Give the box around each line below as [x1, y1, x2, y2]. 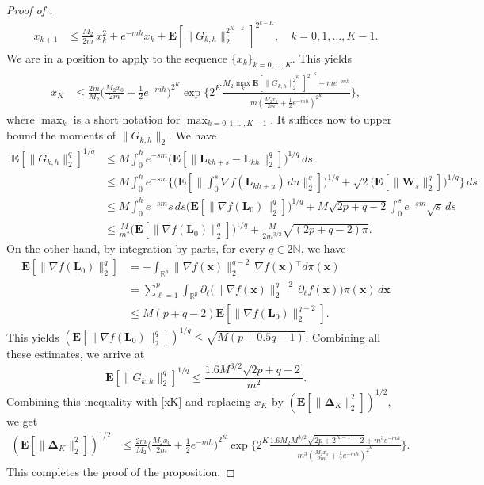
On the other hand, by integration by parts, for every [6, 240, 265, 257]
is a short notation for [73, 110, 181, 127]
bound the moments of [6, 127, 116, 143]
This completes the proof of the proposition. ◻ [6, 463, 235, 479]
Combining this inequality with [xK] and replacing [6, 392, 251, 409]
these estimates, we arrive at [6, 346, 145, 362]
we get [6, 412, 38, 429]
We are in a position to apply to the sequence [6, 49, 228, 66]
